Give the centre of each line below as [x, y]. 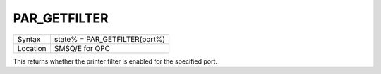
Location [32, 48]
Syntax [29, 39]
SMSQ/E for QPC [82, 48]
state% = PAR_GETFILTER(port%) [110, 39]
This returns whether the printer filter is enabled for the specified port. [115, 61]
